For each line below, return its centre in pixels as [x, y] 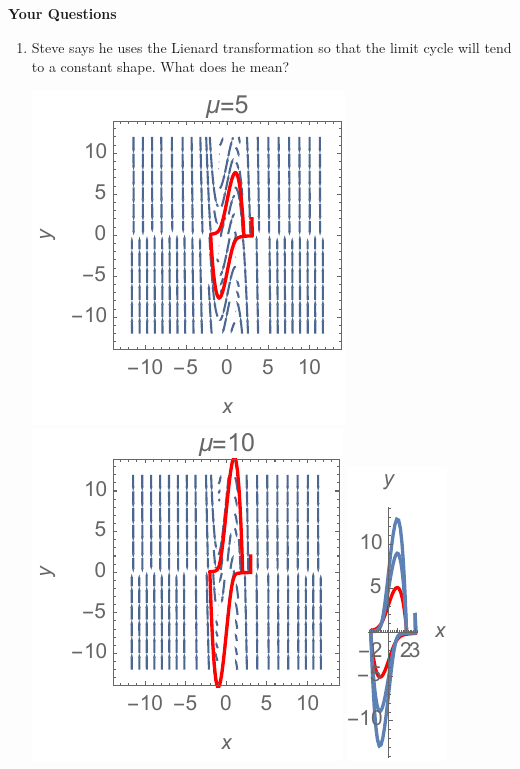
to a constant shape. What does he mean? [160, 66]
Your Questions [62, 13]
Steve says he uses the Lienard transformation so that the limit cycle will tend [271, 46]
